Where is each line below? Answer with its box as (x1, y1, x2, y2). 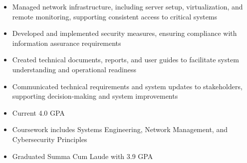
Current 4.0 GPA (12, 107, 65, 118)
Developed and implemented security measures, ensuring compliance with (12, 28, 237, 38)
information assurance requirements (12, 37, 121, 48)
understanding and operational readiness (12, 64, 136, 74)
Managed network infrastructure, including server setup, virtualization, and (12, 1, 243, 11)
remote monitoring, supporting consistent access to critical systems (12, 11, 218, 21)
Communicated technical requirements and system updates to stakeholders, (12, 81, 243, 91)
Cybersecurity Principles (12, 134, 87, 144)
